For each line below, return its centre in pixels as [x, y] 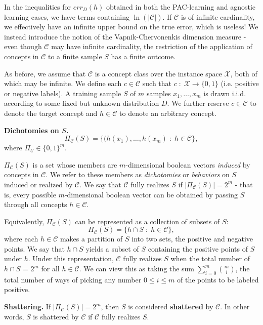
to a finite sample [75, 56]
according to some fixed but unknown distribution [82, 103]
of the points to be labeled [218, 279]
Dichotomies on [32, 130]
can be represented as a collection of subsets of [147, 221]
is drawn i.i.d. [225, 93]
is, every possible [30, 194]
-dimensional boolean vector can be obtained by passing [151, 194]
